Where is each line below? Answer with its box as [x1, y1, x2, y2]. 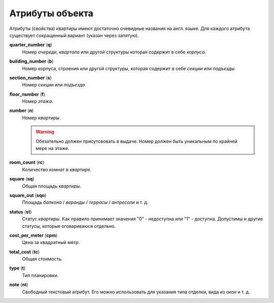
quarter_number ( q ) [9, 42, 52, 48]
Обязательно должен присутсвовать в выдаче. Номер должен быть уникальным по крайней [36, 138, 238, 144]
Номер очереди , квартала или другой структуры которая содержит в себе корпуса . [22, 49, 207, 55]
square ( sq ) [9, 176, 35, 182]
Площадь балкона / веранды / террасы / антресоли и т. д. [22, 199, 149, 205]
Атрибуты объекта [9, 8, 94, 19]
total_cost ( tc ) [9, 249, 40, 255]
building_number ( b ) [9, 58, 54, 65]
